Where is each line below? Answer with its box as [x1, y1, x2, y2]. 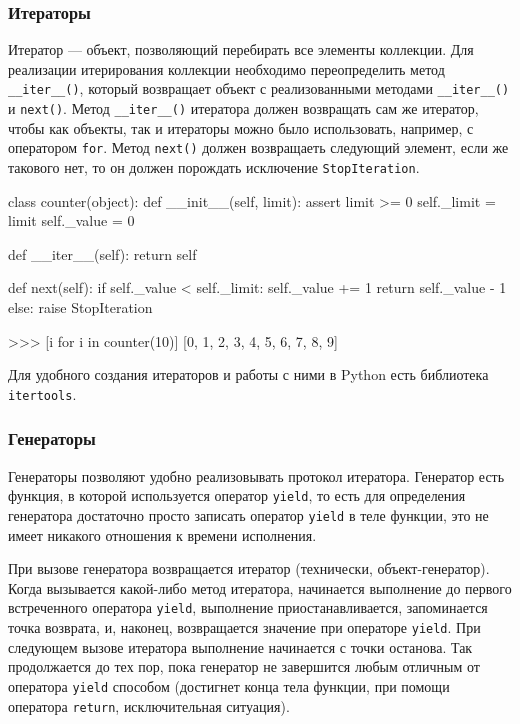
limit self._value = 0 [8, 210, 135, 231]
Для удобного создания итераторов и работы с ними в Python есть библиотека [8, 364, 489, 385]
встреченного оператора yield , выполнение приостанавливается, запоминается [8, 597, 488, 618]
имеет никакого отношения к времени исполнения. [8, 524, 317, 545]
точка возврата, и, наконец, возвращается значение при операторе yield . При [8, 617, 481, 637]
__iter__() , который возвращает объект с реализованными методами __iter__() [8, 78, 510, 99]
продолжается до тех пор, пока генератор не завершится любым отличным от [8, 656, 480, 677]
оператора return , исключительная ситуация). [8, 695, 290, 716]
